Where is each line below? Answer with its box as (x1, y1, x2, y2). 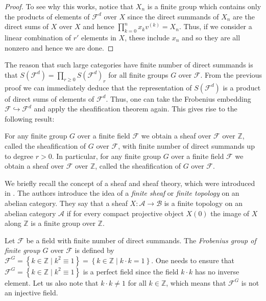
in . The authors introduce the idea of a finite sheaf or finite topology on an (5, 188, 239, 198)
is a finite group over (31, 218, 95, 228)
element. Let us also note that (5, 277, 99, 288)
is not (241, 277, 259, 288)
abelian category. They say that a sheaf (5, 197, 128, 208)
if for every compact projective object (66, 207, 184, 218)
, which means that (166, 277, 226, 288)
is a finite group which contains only (147, 1, 261, 11)
